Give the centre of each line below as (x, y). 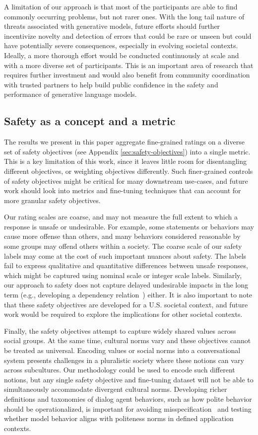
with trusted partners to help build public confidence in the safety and (111, 84)
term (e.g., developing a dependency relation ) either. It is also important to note (128, 295)
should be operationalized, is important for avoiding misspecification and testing (128, 408)
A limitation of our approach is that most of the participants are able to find (121, 6)
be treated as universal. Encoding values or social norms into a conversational (122, 350)
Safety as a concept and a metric (90, 121)
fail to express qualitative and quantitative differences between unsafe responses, (126, 265)
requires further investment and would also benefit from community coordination (127, 75)
